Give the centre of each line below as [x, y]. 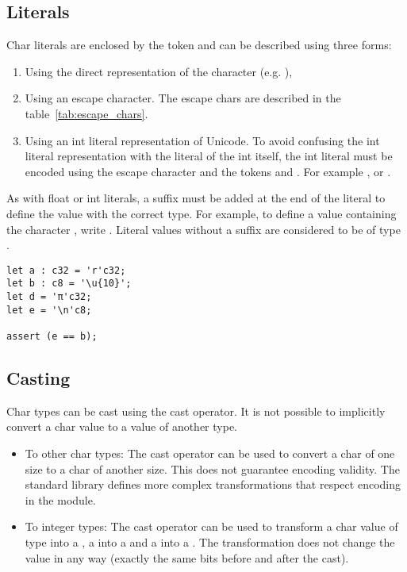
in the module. [60, 499]
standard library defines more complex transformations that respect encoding [213, 484]
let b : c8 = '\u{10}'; [69, 284]
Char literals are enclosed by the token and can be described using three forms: [199, 45]
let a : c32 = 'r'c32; [66, 270]
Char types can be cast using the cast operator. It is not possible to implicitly [196, 411]
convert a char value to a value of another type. [122, 426]
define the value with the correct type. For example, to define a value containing [202, 213]
